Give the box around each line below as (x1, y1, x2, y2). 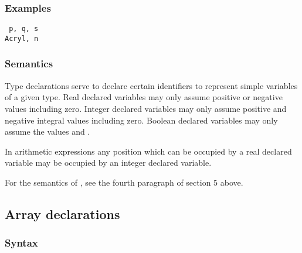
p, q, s (9, 25, 39, 33)
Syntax (5, 235, 38, 250)
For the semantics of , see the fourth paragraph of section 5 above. (5, 176, 243, 188)
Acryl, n (5, 34, 39, 43)
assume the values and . (5, 125, 90, 138)
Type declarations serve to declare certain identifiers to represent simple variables (5, 79, 298, 91)
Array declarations (5, 204, 120, 223)
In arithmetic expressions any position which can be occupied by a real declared (5, 145, 292, 157)
